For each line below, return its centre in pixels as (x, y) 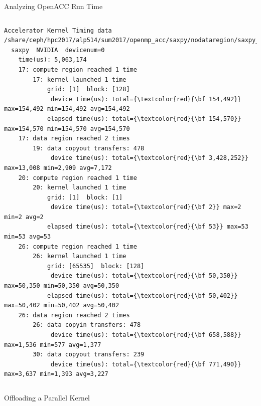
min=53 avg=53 (28, 237)
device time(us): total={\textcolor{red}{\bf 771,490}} (146, 364)
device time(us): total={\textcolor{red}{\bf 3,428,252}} (150, 158)
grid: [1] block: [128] (88, 89)
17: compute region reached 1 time (78, 69)
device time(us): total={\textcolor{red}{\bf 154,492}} (146, 99)
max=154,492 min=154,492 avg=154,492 (67, 109)
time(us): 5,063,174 (52, 60)
